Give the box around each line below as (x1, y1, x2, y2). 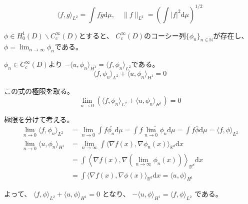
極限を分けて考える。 (4, 114, 74, 124)
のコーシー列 (144, 30, 186, 40)
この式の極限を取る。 (4, 85, 74, 96)
